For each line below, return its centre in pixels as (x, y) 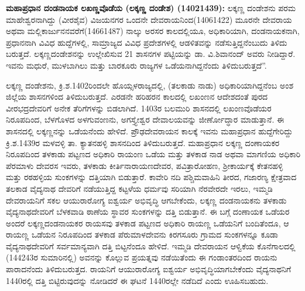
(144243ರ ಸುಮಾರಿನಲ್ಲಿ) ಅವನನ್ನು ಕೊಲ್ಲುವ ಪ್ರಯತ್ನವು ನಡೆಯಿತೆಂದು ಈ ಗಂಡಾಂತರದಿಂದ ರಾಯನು (142, 257)
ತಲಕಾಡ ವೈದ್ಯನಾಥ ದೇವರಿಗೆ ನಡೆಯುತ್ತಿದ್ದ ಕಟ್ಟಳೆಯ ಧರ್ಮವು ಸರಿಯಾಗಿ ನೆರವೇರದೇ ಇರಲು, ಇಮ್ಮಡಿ (139, 188)
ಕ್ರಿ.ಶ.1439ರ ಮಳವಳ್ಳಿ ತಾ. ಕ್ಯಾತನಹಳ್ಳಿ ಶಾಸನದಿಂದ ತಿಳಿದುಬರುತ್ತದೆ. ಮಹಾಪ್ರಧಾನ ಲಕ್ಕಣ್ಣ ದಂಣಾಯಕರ (143, 142)
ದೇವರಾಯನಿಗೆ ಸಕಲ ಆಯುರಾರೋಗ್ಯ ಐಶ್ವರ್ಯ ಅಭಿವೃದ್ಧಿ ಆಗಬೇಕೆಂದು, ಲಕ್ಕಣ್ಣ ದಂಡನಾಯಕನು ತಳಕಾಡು (146, 200)
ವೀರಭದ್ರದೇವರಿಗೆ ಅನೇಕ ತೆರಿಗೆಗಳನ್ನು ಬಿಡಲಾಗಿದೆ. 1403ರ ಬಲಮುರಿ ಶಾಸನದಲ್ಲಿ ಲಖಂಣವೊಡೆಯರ (139, 108)
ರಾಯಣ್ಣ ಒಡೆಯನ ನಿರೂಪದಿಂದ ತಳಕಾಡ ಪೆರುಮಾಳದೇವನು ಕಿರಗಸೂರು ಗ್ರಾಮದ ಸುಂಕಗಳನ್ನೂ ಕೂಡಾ (142, 234)
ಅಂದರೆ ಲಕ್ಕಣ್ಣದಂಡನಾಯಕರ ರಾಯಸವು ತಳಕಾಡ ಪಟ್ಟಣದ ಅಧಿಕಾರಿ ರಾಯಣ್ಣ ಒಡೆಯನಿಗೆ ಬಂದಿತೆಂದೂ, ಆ (148, 223)
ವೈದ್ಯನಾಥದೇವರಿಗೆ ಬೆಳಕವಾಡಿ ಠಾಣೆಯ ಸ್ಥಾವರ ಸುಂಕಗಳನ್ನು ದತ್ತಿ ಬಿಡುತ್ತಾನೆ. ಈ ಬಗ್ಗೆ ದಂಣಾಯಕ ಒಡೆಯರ (148, 212)
